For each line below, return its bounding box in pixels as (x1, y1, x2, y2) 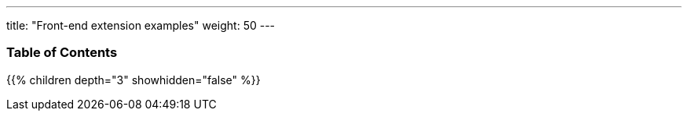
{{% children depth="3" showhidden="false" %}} (6, 73, 261, 87)
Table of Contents (6, 44, 118, 61)
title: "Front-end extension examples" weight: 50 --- (6, 19, 276, 32)
